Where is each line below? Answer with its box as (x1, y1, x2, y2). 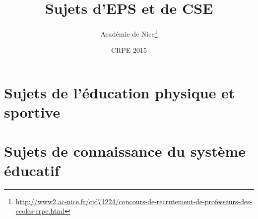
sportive (4, 102, 61, 122)
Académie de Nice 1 (100, 27, 158, 39)
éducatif (4, 160, 60, 180)
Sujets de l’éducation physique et (4, 82, 235, 102)
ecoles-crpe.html (15, 206, 64, 216)
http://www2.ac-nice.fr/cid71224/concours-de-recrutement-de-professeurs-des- (15, 196, 253, 206)
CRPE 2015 (111, 45, 147, 55)
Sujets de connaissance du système (4, 140, 246, 161)
